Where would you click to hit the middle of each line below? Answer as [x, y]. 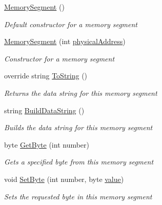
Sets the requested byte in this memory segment [78, 196]
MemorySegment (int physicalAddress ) [65, 41]
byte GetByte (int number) [47, 144]
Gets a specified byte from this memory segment [79, 162]
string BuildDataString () [44, 110]
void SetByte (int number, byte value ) [64, 179]
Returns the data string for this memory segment [81, 93]
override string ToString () [46, 76]
